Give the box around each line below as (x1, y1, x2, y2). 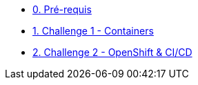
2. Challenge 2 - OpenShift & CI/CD (32, 46, 192, 58)
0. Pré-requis (32, 3, 92, 15)
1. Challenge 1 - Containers (32, 25, 154, 37)
